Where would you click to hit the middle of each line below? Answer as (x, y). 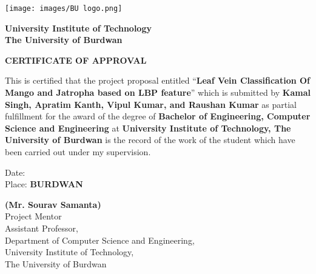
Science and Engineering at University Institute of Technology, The (148, 128)
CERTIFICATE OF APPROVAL (76, 60)
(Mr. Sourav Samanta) (53, 204)
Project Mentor (33, 216)
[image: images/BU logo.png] (64, 8)
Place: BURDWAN (44, 184)
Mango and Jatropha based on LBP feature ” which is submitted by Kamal (158, 92)
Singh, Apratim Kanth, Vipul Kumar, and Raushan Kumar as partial (151, 104)
